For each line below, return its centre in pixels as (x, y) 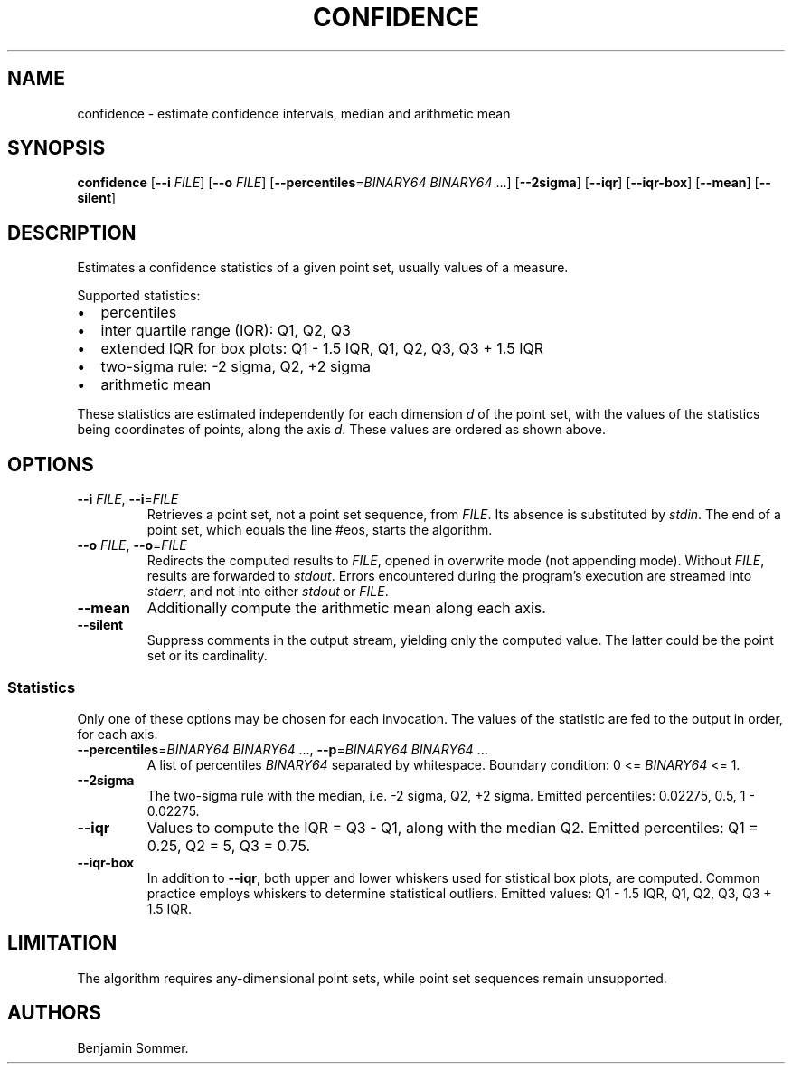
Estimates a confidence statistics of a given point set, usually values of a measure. (323, 268)
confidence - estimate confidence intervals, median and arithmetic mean (294, 113)
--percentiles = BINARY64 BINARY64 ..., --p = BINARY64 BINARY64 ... (283, 749)
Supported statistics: (139, 296)
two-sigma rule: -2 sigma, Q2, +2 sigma (236, 367)
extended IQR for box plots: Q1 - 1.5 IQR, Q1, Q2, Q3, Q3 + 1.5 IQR (322, 349)
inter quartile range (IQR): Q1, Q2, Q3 (226, 331)
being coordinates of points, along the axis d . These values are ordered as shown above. (341, 430)
